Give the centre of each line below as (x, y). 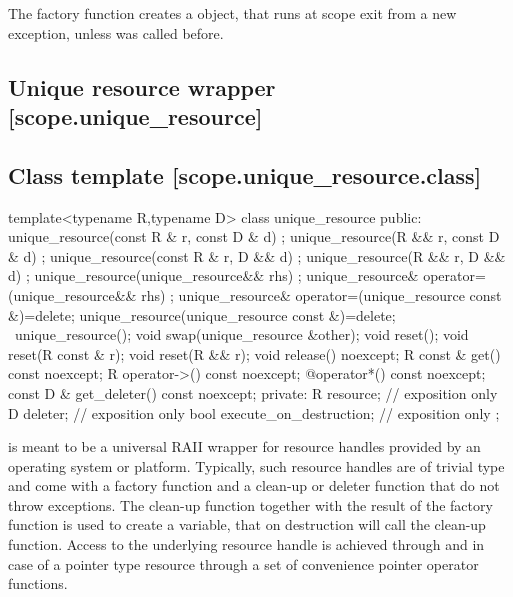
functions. (38, 583)
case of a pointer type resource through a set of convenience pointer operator (243, 563)
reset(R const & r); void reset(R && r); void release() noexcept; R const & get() (254, 353)
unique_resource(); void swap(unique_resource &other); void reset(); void (241, 334)
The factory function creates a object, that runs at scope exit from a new (232, 13)
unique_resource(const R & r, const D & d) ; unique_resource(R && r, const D (254, 236)
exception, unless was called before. (116, 32)
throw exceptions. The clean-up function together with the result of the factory (250, 504)
